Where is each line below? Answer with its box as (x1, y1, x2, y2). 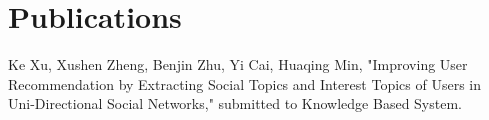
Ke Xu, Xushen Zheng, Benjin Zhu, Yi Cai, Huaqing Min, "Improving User (8, 54, 468, 75)
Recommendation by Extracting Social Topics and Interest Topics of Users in (8, 73, 481, 94)
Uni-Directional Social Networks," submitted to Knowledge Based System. (8, 93, 462, 114)
